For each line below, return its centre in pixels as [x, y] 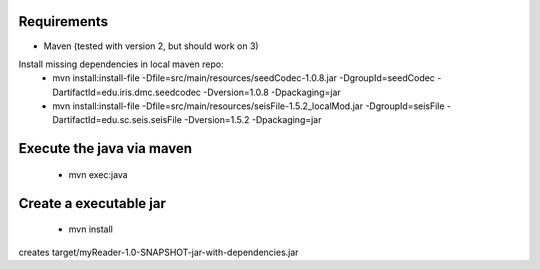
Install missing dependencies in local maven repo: [121, 64]
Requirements [63, 21]
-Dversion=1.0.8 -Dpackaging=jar [272, 92]
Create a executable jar [92, 203]
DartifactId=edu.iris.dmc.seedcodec [127, 92]
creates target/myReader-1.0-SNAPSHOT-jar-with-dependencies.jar [158, 252]
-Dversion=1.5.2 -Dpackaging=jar [252, 120]
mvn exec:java [98, 174]
